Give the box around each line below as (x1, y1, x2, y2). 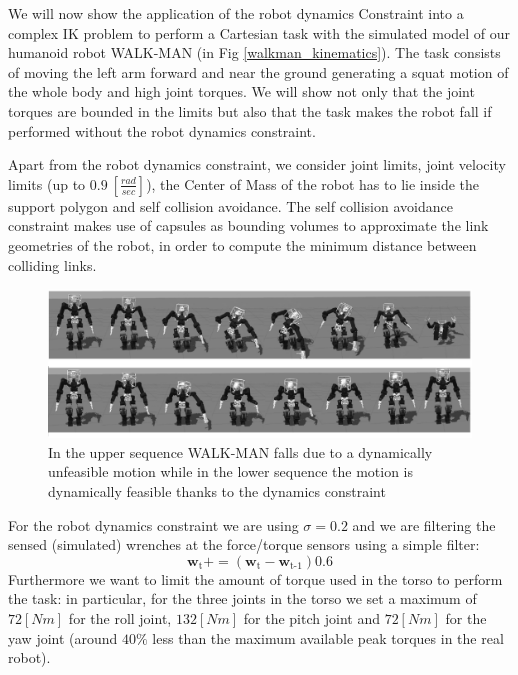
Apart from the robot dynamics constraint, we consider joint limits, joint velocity (8, 154, 506, 175)
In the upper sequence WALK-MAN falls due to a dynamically (48, 441, 433, 462)
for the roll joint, (68, 607, 172, 628)
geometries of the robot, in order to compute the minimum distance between (8, 234, 477, 255)
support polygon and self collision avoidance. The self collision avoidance (8, 195, 453, 216)
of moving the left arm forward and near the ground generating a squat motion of (8, 61, 509, 82)
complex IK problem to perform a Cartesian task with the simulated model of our (8, 22, 511, 43)
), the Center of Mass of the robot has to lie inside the (146, 173, 479, 194)
